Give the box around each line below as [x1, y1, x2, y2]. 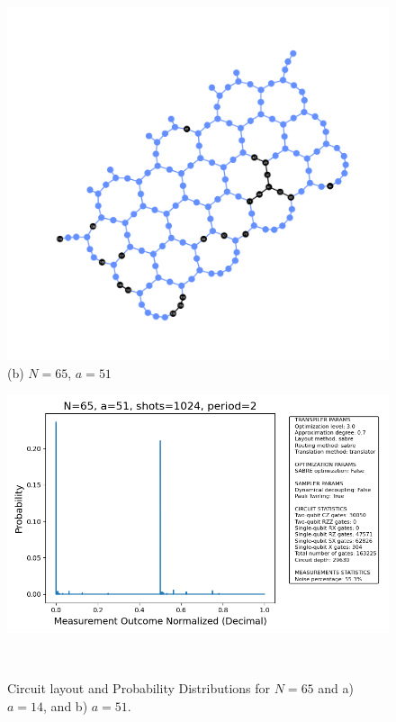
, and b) [43, 697, 88, 716]
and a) [318, 679, 354, 698]
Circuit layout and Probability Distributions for [7, 679, 271, 698]
